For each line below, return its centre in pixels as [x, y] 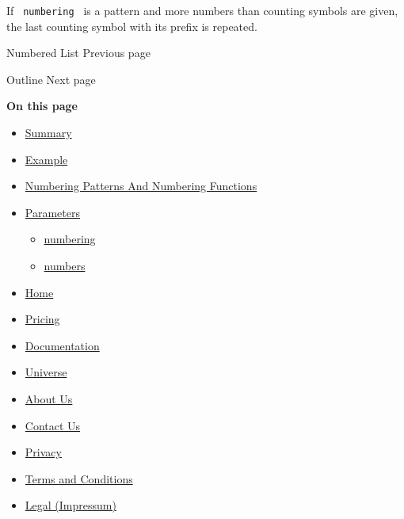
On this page [42, 106]
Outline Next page [51, 79]
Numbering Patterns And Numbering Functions [141, 186]
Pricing [42, 319]
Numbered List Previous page [78, 53]
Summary [48, 133]
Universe [46, 372]
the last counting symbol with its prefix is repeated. [132, 26]
